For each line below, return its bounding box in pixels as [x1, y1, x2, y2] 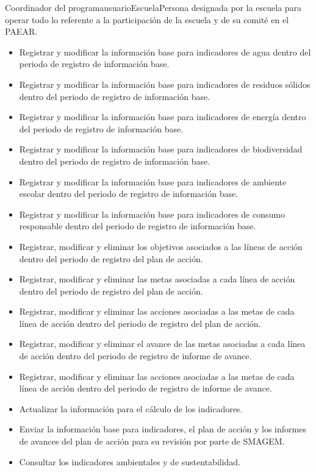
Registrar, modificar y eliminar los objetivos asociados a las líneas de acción [19, 240, 303, 252]
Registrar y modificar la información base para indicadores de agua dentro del [19, 45, 311, 58]
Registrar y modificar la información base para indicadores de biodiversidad [19, 143, 303, 156]
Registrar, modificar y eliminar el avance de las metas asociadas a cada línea [19, 337, 306, 350]
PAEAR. [5, 25, 38, 38]
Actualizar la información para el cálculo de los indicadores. [19, 402, 243, 415]
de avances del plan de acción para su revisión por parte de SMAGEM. [19, 435, 285, 448]
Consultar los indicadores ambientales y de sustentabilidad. [19, 455, 241, 468]
